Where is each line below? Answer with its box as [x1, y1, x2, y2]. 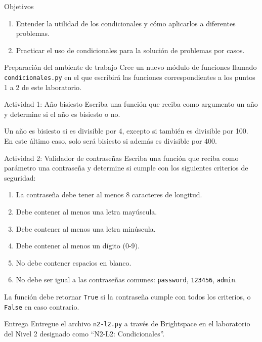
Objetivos [4, 1, 34, 11]
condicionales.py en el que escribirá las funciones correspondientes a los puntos [4, 71, 255, 82]
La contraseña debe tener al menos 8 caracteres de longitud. [16, 189, 202, 200]
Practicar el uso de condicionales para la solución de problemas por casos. [16, 45, 245, 55]
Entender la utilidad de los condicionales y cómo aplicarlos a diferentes [16, 18, 236, 28]
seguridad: [4, 172, 36, 183]
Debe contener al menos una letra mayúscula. [16, 206, 157, 217]
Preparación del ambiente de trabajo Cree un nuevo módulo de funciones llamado [4, 62, 257, 72]
